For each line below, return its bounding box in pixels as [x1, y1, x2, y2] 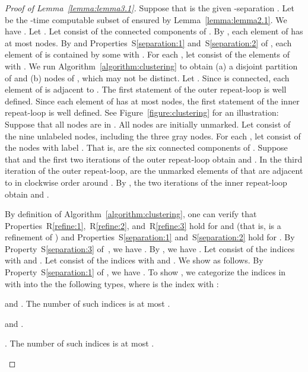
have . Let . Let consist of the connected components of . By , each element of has [5, 25, 303, 37]
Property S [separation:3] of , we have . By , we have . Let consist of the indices [5, 242, 295, 255]
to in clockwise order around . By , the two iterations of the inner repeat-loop [5, 176, 287, 188]
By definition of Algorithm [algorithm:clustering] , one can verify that [5, 208, 257, 220]
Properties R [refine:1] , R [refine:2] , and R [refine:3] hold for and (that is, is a [5, 219, 281, 231]
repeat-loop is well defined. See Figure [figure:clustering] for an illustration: [5, 106, 279, 119]
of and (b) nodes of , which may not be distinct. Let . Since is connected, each [5, 71, 290, 84]
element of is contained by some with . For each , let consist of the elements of [5, 48, 290, 61]
